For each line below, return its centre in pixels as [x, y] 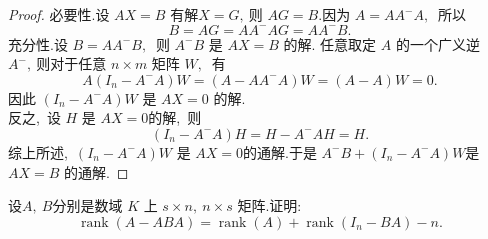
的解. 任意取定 [330, 43]
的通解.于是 [280, 151]
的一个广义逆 [437, 43]
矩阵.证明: [269, 205]
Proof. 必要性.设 [59, 14]
